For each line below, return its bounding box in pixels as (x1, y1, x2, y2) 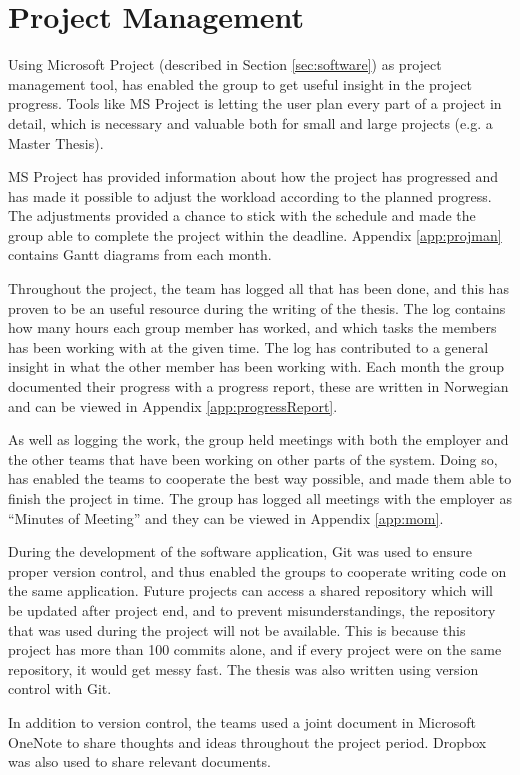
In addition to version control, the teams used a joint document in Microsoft (8, 711, 476, 732)
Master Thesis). (8, 132, 104, 153)
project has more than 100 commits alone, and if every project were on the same (8, 639, 502, 660)
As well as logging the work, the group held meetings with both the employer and (8, 429, 509, 450)
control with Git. (8, 678, 112, 699)
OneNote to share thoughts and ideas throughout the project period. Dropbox (8, 731, 487, 752)
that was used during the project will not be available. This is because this (8, 619, 466, 640)
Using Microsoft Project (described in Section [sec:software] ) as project (8, 54, 442, 75)
